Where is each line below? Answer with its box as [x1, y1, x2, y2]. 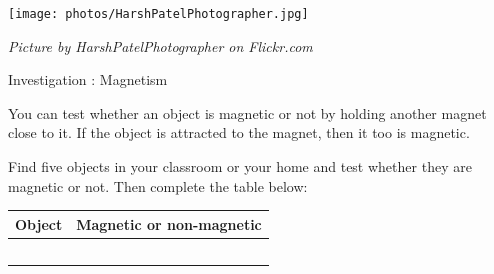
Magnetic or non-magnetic [76, 213, 262, 234]
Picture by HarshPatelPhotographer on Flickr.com [8, 35, 313, 56]
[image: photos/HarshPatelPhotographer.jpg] [8, 7, 309, 21]
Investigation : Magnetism [8, 69, 168, 90]
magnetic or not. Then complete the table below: [8, 175, 308, 196]
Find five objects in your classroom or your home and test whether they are [8, 156, 472, 177]
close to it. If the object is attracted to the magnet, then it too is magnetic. [8, 122, 470, 143]
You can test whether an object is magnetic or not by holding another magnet [8, 102, 487, 123]
